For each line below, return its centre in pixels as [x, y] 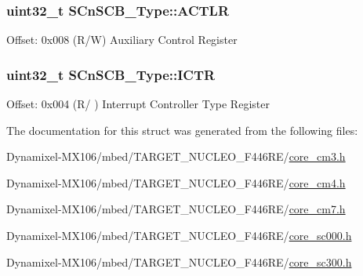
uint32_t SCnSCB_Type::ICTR [111, 74]
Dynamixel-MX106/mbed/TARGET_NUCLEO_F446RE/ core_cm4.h [176, 182]
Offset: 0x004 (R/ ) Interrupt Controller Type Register [138, 104]
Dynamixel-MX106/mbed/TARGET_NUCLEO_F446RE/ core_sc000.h [179, 235]
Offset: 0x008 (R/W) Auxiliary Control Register [122, 40]
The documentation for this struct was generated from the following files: [182, 130]
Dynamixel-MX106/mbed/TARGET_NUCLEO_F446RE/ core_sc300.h [179, 261]
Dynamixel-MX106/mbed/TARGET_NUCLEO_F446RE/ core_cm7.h [176, 209]
